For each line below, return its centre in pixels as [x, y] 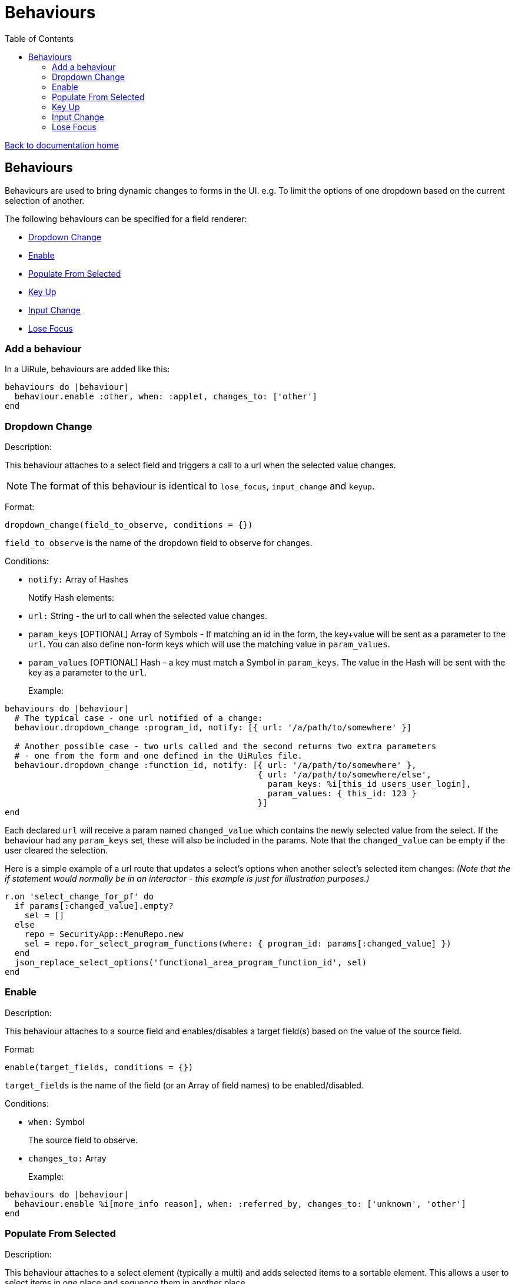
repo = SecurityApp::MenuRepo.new [104, 934]
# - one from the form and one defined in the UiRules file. [158, 756]
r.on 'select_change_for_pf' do [79, 897]
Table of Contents [39, 38]
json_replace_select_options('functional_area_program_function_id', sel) [191, 963]
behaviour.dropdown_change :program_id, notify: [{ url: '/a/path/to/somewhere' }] [213, 728]
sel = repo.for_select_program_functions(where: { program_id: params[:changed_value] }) [238, 944]
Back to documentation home [62, 145]
